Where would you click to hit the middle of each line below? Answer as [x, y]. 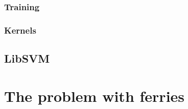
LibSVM [27, 58]
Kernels [20, 30]
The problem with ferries [95, 96]
